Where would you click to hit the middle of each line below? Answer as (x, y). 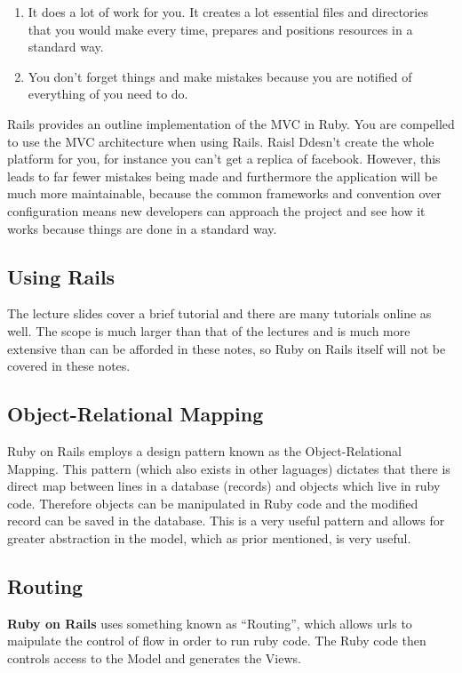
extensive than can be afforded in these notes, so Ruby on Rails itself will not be (227, 348)
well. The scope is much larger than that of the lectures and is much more (209, 330)
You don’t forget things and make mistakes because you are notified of (220, 76)
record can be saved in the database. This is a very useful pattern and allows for (226, 521)
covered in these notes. (69, 366)
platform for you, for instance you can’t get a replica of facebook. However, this (224, 159)
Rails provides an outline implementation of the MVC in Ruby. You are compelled (231, 123)
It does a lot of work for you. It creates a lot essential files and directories (228, 12)
